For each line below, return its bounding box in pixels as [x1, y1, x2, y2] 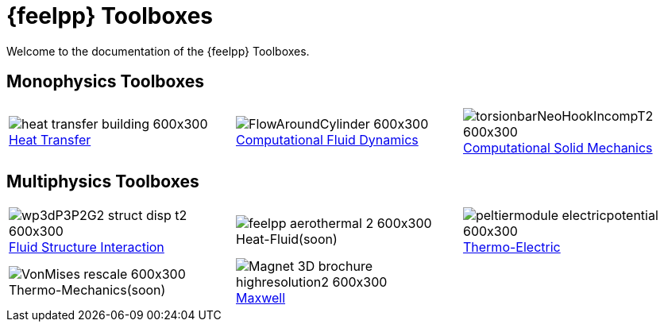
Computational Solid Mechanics [462, 139, 653, 156]
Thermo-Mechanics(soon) [9, 282, 166, 299]
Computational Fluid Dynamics [235, 131, 419, 148]
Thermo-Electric [462, 239, 561, 256]
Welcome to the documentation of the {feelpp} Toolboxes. [6, 44, 310, 58]
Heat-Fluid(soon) [235, 231, 338, 248]
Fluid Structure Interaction [9, 239, 164, 256]
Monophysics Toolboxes [6, 71, 205, 92]
